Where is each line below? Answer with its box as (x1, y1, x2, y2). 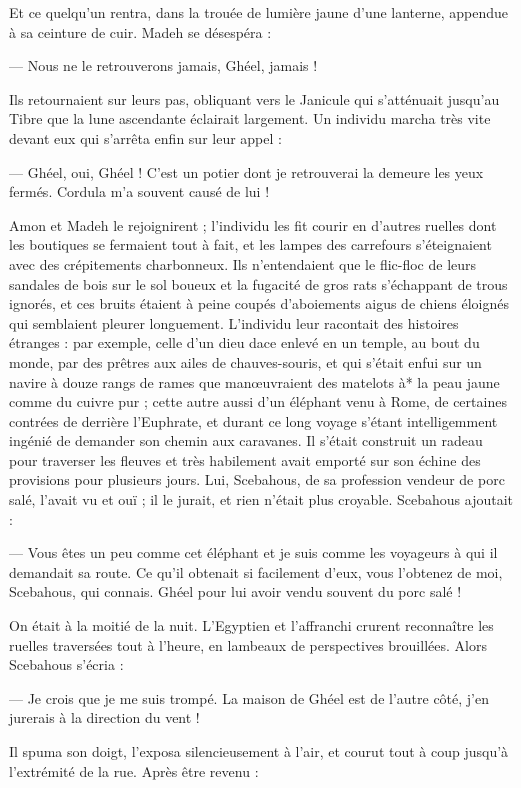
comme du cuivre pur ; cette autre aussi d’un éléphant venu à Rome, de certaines (9, 391, 507, 412)
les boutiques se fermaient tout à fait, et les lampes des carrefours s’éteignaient (9, 234, 492, 255)
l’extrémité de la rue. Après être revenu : (9, 760, 259, 781)
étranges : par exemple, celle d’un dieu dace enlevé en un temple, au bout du (9, 332, 480, 353)
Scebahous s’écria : (9, 654, 124, 675)
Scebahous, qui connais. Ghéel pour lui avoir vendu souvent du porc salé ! (9, 581, 462, 602)
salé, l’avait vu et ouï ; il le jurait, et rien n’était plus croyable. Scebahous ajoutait (9, 489, 513, 510)
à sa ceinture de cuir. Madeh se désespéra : (9, 21, 272, 42)
